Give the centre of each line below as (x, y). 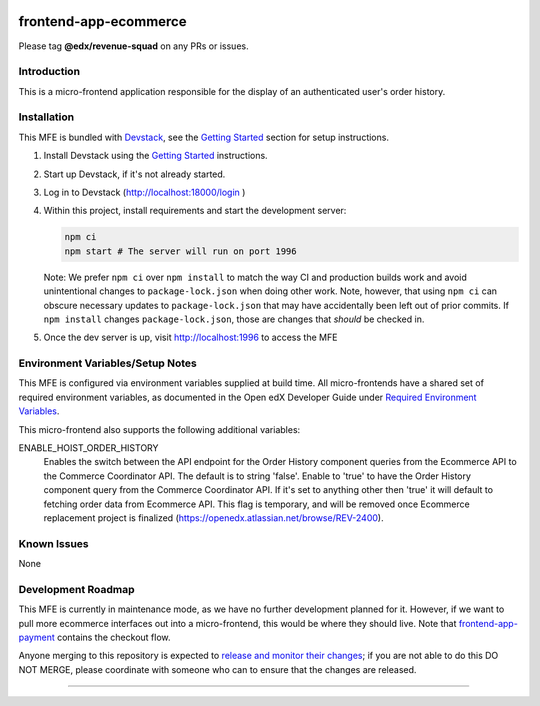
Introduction (49, 72)
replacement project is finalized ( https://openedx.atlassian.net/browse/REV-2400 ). (213, 517)
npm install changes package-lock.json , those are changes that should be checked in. (234, 319)
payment (36, 637)
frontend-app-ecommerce (102, 21)
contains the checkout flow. (113, 637)
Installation (46, 117)
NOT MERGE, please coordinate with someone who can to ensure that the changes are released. (217, 669)
